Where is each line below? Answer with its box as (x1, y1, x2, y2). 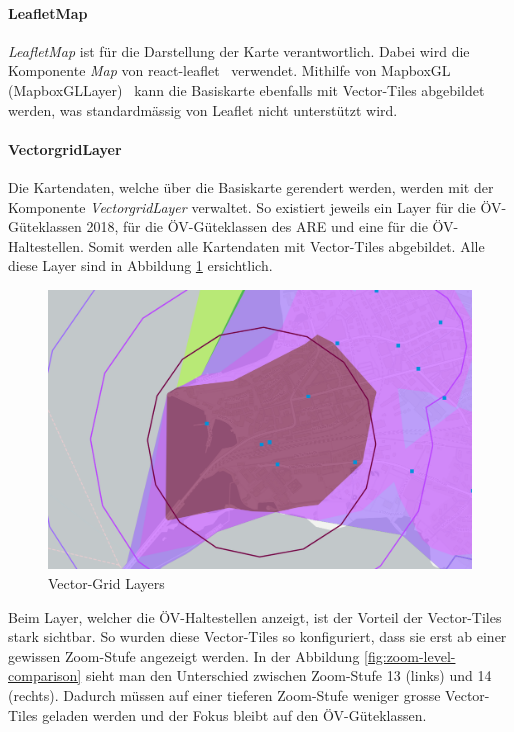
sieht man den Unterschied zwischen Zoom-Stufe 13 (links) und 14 (85, 665, 492, 686)
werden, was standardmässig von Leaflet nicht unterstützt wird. (8, 99, 398, 120)
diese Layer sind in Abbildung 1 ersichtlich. (8, 255, 273, 276)
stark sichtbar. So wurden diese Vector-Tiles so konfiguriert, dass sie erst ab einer (8, 626, 507, 647)
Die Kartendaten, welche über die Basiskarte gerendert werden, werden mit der (8, 176, 494, 197)
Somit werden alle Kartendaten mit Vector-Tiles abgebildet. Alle (88, 235, 485, 256)
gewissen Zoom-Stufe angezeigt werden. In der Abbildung (8, 645, 360, 666)
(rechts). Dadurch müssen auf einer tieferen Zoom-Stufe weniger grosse (8, 684, 441, 705)
